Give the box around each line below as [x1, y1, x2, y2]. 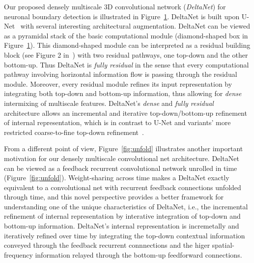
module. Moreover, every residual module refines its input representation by [4, 78, 232, 89]
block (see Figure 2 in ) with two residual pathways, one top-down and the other [4, 49, 248, 60]
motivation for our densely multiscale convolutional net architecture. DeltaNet [4, 153, 239, 163]
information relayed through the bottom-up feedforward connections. [35, 249, 242, 260]
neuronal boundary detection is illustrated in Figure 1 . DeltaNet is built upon [4, 11, 240, 21]
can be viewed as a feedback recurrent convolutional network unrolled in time [4, 163, 237, 173]
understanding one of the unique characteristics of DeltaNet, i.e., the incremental [4, 201, 248, 211]
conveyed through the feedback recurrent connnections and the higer [4, 240, 210, 250]
